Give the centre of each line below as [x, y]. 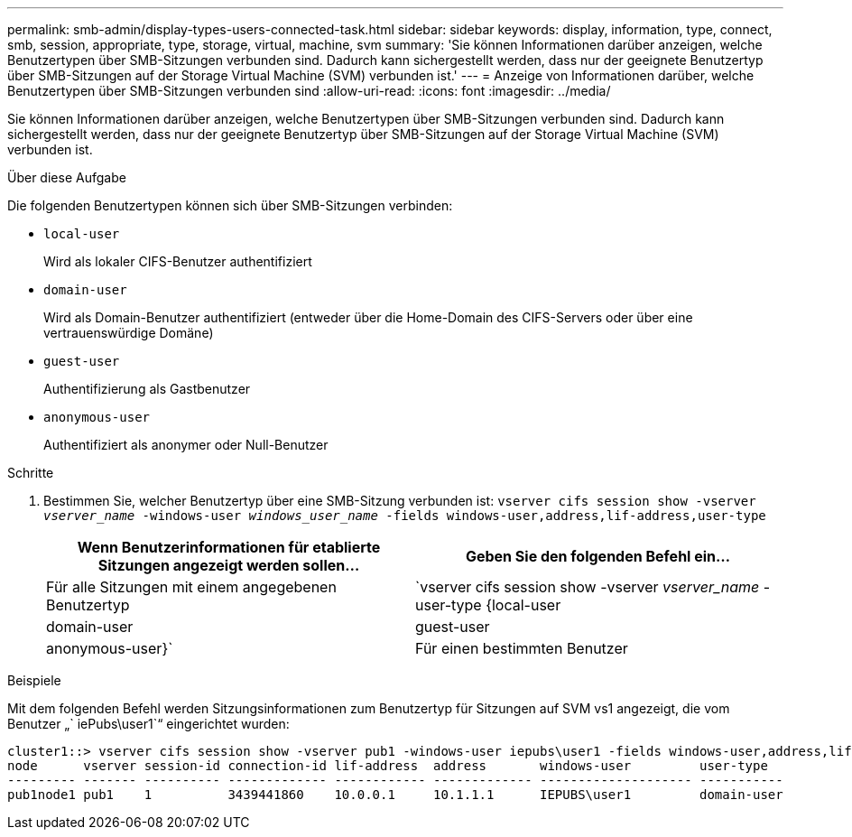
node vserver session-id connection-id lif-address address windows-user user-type [388, 766]
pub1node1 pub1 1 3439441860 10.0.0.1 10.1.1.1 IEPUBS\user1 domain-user [395, 795]
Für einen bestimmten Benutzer [522, 648]
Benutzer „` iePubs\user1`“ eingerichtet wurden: [148, 724]
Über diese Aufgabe [67, 177]
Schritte [31, 473]
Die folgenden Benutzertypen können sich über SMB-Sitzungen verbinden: [230, 205]
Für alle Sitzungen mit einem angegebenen [191, 587]
